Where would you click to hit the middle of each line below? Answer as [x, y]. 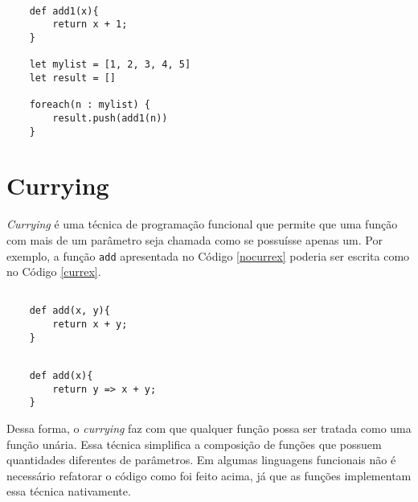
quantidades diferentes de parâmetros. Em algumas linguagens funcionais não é [201, 460]
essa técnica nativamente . [69, 491]
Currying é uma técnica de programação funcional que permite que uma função [202, 224]
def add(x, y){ [70, 311]
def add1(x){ [64, 11]
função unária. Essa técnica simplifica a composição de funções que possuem [194, 444]
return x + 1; [90, 25]
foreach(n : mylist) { [90, 105]
